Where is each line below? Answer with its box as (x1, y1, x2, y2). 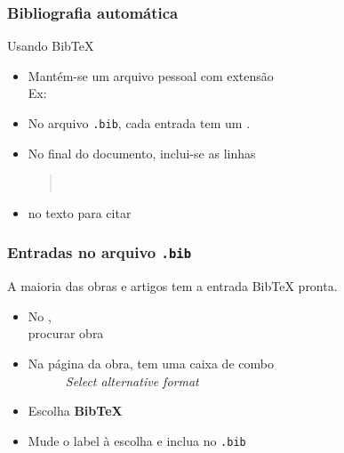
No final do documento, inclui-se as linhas (28, 143, 256, 162)
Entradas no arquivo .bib (7, 241, 192, 263)
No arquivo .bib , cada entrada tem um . (28, 114, 251, 132)
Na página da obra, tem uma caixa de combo (28, 354, 274, 372)
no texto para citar (28, 203, 132, 222)
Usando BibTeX (7, 36, 94, 55)
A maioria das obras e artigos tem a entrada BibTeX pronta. (7, 277, 338, 295)
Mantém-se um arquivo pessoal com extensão (28, 66, 274, 85)
